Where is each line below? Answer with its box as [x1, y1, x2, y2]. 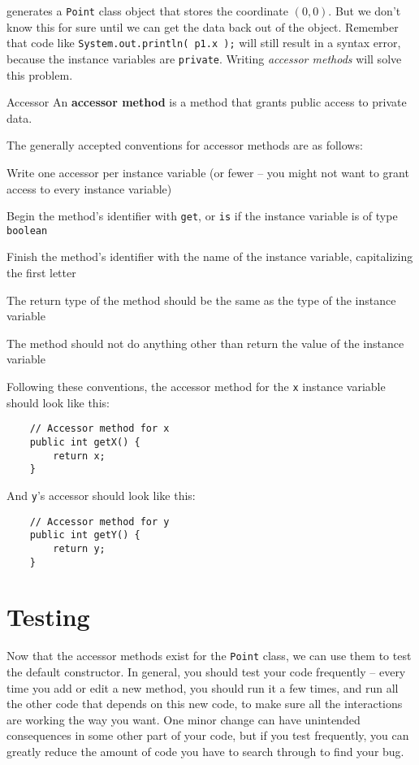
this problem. [6, 66, 73, 83]
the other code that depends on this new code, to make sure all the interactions [6, 695, 403, 712]
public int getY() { [29, 529, 140, 541]
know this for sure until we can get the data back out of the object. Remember [6, 18, 399, 35]
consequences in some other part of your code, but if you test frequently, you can [6, 727, 409, 744]
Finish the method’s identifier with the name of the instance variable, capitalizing [6, 248, 413, 265]
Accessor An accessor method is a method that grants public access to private [6, 93, 407, 111]
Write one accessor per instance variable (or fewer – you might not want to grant [6, 163, 409, 180]
